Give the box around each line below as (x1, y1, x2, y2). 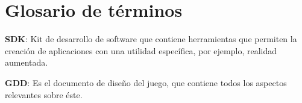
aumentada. (5, 56, 48, 69)
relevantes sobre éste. (5, 88, 83, 101)
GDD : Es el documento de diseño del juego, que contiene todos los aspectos (5, 76, 287, 89)
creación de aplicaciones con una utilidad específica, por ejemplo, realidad (5, 44, 277, 57)
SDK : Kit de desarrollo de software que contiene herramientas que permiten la (5, 33, 297, 45)
